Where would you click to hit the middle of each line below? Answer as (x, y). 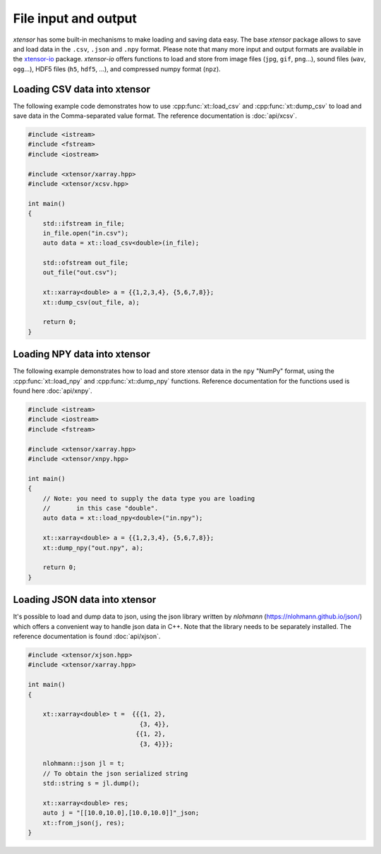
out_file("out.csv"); (80, 273)
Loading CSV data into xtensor (82, 89)
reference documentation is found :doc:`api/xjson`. (87, 636)
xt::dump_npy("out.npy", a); (93, 548)
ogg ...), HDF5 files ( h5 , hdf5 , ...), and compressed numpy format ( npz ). (117, 69)
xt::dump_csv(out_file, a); (91, 302)
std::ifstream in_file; (84, 223)
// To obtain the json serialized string (115, 773)
